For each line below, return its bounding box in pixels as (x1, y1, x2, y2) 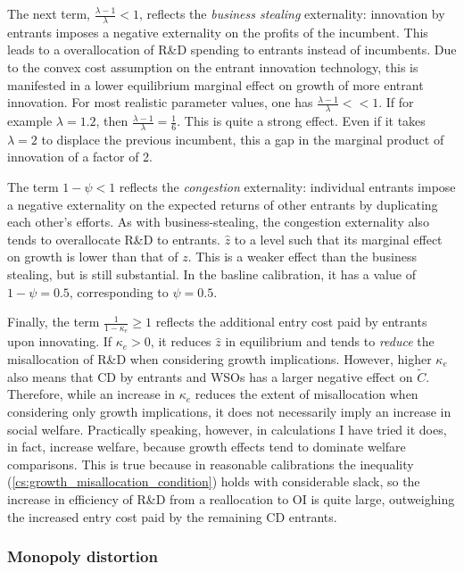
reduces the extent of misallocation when (195, 385, 418, 403)
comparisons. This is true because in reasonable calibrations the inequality (7, 454, 414, 473)
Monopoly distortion (7, 545, 158, 568)
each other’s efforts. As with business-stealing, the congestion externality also (7, 212, 429, 231)
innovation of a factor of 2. (7, 147, 153, 166)
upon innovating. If (7, 332, 112, 351)
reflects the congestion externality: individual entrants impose (119, 178, 456, 196)
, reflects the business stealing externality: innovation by (138, 4, 445, 22)
